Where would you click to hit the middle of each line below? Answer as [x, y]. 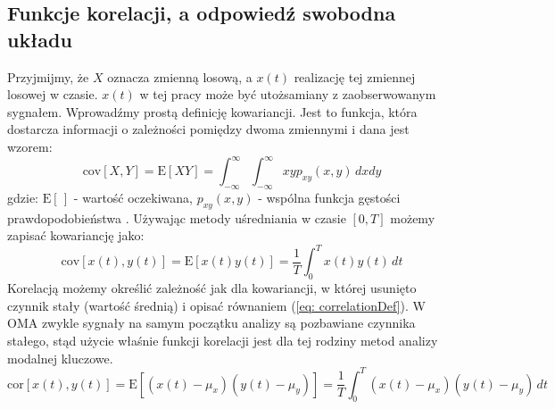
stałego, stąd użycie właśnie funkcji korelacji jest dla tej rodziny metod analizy [223, 340]
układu [40, 39]
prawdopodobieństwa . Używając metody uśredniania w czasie [177, 217]
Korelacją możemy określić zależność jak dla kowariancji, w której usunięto [212, 288]
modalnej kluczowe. [60, 358]
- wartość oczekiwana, [133, 197]
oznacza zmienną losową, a [180, 76]
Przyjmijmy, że [48, 76]
